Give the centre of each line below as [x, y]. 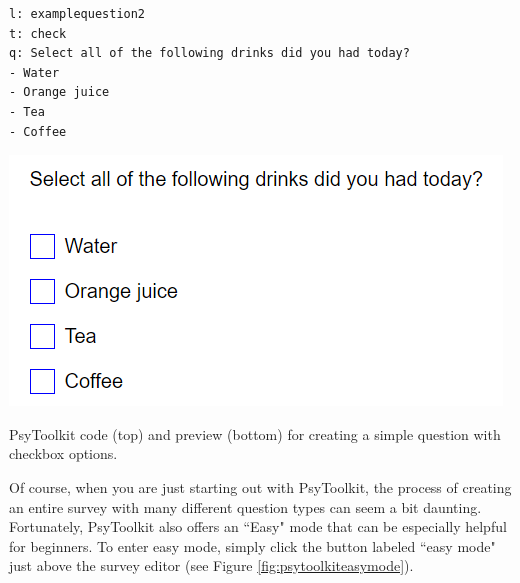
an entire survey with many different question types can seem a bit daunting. [245, 506]
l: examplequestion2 [77, 14]
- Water [34, 72]
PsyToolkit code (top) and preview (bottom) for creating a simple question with [255, 433]
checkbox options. [63, 453]
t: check [38, 33]
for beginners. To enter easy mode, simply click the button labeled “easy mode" [252, 545]
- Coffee [38, 131]
